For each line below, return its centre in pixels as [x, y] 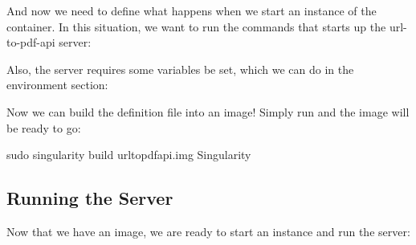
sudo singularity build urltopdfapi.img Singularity [129, 155]
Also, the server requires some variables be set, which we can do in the [180, 69]
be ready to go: [44, 127]
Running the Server [90, 198]
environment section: [57, 85]
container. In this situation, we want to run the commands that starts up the [196, 26]
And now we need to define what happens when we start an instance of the [192, 10]
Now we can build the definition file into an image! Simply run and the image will [208, 111]
